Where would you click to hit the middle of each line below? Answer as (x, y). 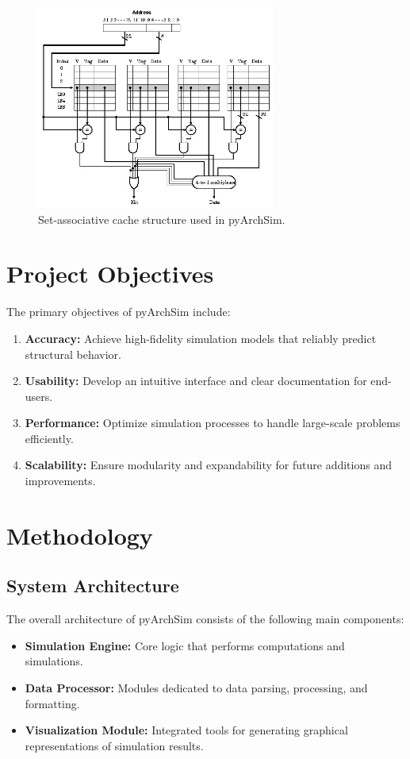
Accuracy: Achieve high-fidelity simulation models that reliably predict (201, 338)
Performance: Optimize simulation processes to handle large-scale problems (213, 423)
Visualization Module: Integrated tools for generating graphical (186, 730)
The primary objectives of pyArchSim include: (119, 312)
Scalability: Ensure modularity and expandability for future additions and (208, 465)
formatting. (52, 703)
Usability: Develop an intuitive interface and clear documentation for (196, 381)
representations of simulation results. (114, 745)
